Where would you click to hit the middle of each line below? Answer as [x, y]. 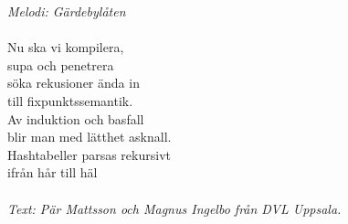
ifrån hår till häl [53, 172]
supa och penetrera [61, 64]
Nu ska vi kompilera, [66, 47]
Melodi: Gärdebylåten [67, 11]
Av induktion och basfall [76, 118]
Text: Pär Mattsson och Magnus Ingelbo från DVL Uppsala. [174, 208]
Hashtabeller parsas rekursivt [89, 154]
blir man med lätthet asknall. [90, 137]
